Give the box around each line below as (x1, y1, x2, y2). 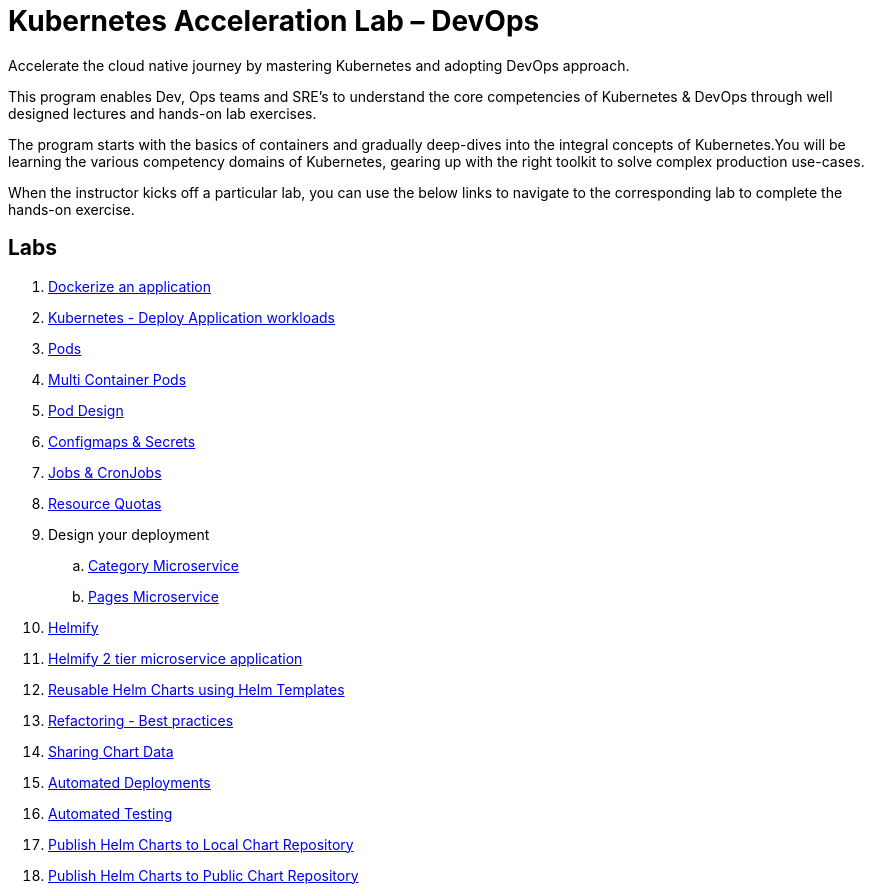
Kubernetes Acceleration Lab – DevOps (8, 4, 540, 38)
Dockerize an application (48, 277, 211, 295)
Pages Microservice (88, 587, 219, 605)
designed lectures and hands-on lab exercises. (8, 104, 317, 122)
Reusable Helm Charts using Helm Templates (48, 680, 345, 698)
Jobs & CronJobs (48, 463, 162, 481)
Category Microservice (88, 556, 239, 574)
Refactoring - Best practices (48, 711, 234, 729)
